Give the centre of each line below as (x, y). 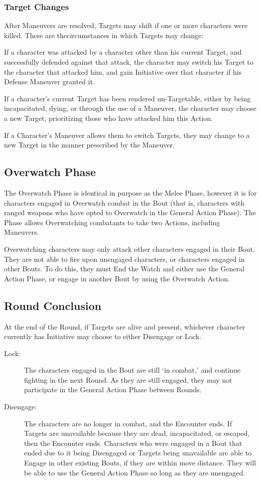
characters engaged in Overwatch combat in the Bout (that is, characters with (124, 202)
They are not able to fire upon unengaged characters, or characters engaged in (124, 259)
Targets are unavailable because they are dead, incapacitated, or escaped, (137, 433)
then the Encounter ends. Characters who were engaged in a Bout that (133, 443)
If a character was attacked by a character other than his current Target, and (123, 52)
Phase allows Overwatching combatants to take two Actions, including (112, 222)
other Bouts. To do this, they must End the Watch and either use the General (124, 269)
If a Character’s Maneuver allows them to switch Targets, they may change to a (127, 135)
